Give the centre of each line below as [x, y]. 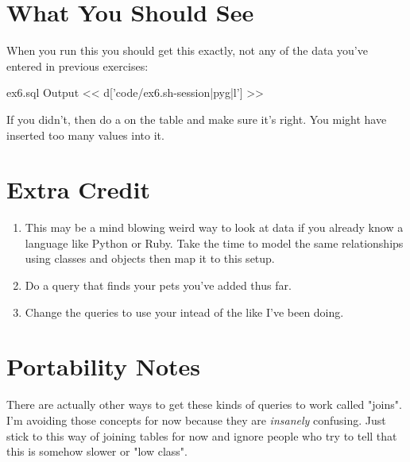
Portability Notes [103, 366]
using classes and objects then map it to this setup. [150, 258]
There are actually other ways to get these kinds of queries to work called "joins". [204, 404]
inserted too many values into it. [85, 135]
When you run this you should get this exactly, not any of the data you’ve [187, 50]
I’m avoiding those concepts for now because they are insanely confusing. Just [196, 420]
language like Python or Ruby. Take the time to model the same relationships [214, 243]
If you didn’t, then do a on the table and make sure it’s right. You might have [197, 119]
